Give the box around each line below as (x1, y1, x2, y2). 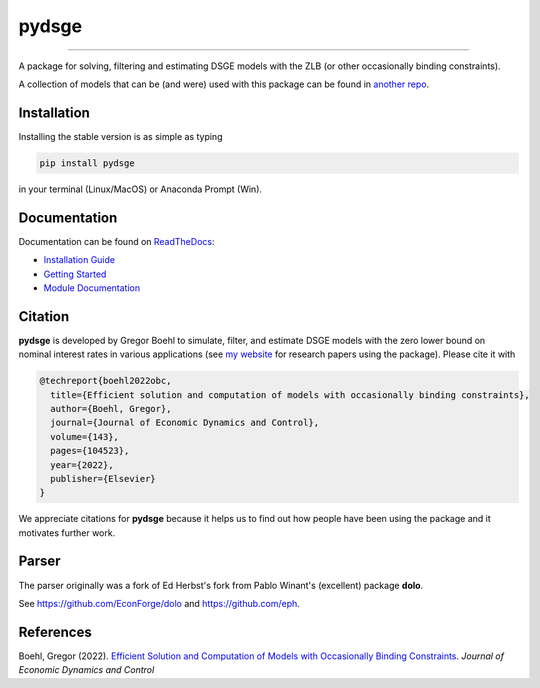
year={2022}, (50, 459, 114, 470)
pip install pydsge (39, 157, 135, 169)
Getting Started (43, 268, 107, 280)
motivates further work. (18, 526, 116, 539)
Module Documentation (43, 281, 140, 294)
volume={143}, (50, 431, 120, 442)
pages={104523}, (50, 445, 130, 457)
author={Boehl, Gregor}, (50, 403, 172, 414)
